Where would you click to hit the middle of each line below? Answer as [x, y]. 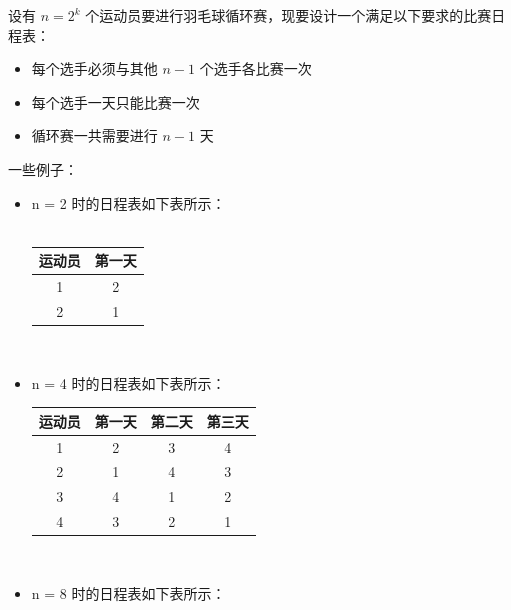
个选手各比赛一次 [255, 68]
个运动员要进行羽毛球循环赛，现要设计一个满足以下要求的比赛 [288, 15]
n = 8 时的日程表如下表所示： [128, 592]
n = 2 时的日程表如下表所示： [128, 202]
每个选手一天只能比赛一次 [115, 101]
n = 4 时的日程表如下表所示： [128, 382]
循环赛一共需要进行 [94, 135]
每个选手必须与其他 [94, 68]
